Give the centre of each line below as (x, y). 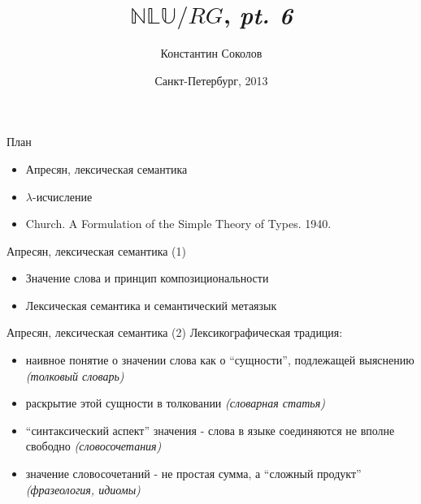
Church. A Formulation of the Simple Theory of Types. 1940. (178, 224)
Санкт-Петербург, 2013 (211, 80)
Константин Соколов (211, 53)
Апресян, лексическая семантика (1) (96, 250)
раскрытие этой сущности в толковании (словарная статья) (175, 403)
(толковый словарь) (75, 375)
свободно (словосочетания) (93, 446)
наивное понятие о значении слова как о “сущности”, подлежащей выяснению (220, 360)
